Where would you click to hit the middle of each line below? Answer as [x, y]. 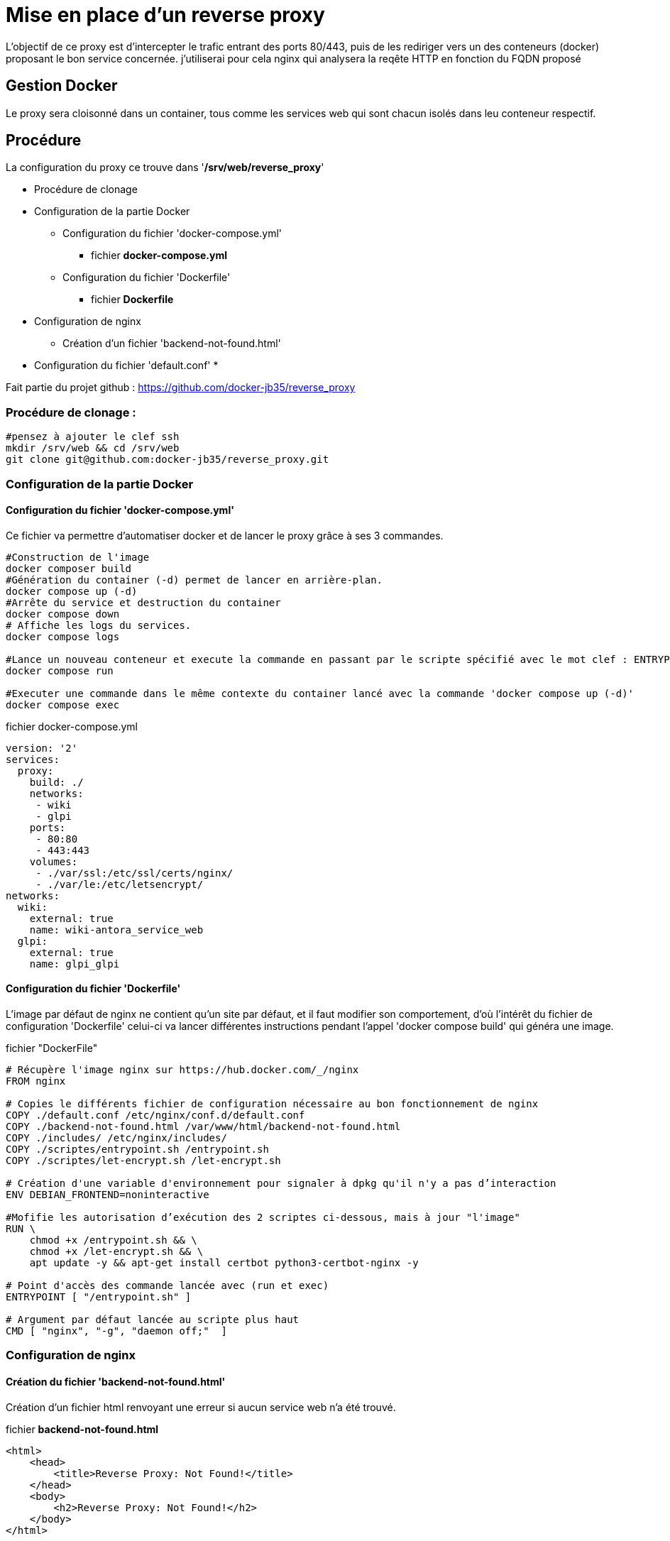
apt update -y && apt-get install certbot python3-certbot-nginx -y [224, 1263]
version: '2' [42, 748]
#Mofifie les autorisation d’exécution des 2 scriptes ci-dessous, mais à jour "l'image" [263, 1217]
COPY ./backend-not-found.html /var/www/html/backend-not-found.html [203, 1126]
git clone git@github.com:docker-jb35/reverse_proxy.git [167, 460]
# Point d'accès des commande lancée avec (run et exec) [167, 1285]
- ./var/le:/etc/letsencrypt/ [120, 884]
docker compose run [60, 670]
